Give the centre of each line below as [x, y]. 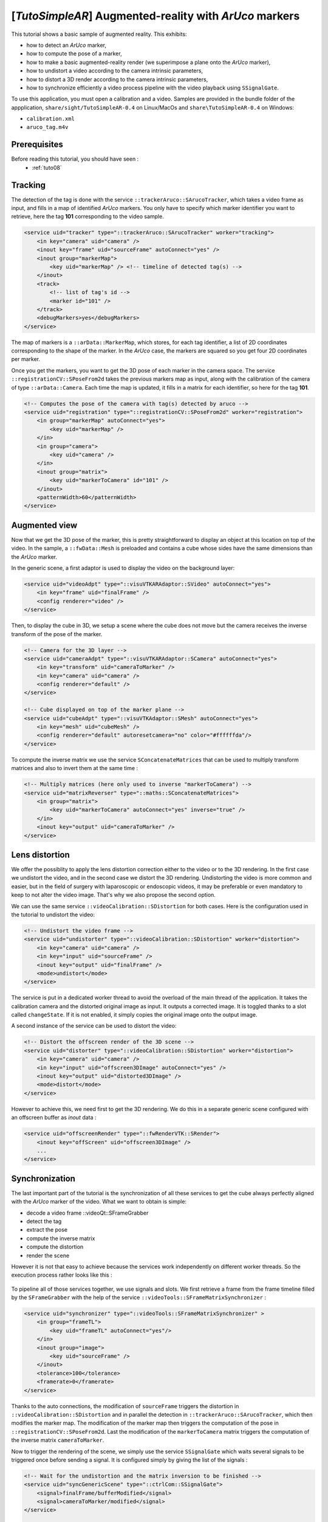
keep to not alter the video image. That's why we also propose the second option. [113, 895]
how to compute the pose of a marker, [74, 54]
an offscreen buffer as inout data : [54, 1118]
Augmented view [44, 525]
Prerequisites [37, 145]
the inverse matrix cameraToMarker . [58, 1440]
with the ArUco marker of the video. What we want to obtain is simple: [99, 1202]
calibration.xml [51, 119]
